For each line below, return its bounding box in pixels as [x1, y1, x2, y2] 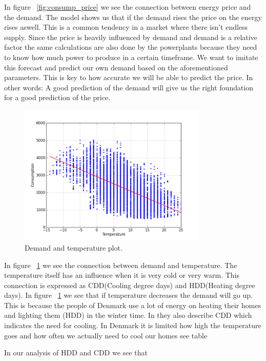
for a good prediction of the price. [4, 92, 111, 103]
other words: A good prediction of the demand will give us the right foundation [4, 82, 254, 92]
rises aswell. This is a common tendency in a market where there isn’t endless [4, 22, 248, 32]
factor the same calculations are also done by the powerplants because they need [4, 42, 257, 52]
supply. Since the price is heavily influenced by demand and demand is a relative [4, 31, 257, 42]
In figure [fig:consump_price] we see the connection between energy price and [4, 2, 251, 12]
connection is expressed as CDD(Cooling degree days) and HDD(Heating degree [4, 279, 255, 290]
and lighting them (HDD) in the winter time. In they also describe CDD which [4, 310, 252, 320]
